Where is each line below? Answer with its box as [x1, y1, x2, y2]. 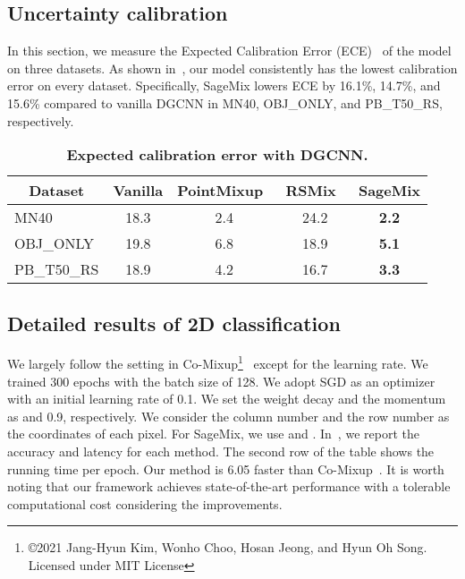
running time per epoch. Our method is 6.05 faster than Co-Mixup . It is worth [7, 459, 444, 478]
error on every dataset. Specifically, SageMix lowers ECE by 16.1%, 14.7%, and [7, 76, 441, 95]
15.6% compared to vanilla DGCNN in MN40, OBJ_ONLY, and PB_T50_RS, [7, 93, 443, 112]
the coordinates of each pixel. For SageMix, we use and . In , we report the [7, 424, 419, 443]
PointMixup [177, 180, 264, 201]
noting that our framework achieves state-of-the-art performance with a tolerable [7, 477, 451, 496]
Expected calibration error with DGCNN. [66, 144, 368, 166]
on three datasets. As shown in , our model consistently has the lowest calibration [7, 58, 458, 77]
